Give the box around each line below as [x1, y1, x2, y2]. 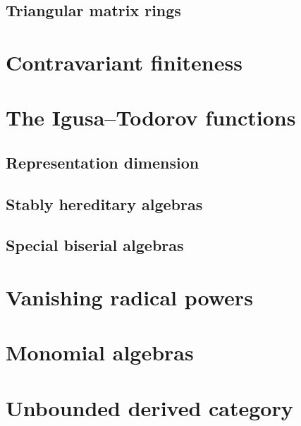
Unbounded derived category [6, 393, 293, 422]
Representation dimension [6, 151, 199, 173]
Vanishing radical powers [6, 283, 253, 312]
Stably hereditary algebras [6, 193, 203, 214]
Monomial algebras [6, 338, 194, 367]
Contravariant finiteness [6, 47, 242, 76]
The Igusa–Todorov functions [6, 103, 296, 132]
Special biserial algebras [6, 234, 184, 256]
